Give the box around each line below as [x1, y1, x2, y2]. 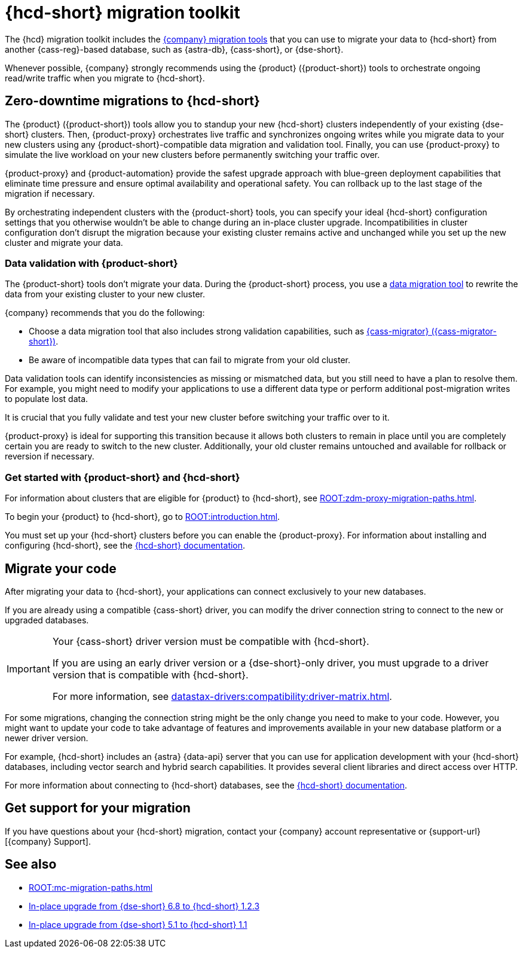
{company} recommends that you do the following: [5, 307, 205, 318]
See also [5, 857, 57, 872]
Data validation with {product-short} [5, 257, 178, 269]
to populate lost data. [5, 394, 88, 404]
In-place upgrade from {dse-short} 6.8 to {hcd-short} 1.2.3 [29, 900, 260, 911]
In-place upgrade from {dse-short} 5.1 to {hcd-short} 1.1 [29, 919, 247, 930]
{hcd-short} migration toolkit [5, 2, 240, 23]
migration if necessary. [5, 188, 95, 199]
